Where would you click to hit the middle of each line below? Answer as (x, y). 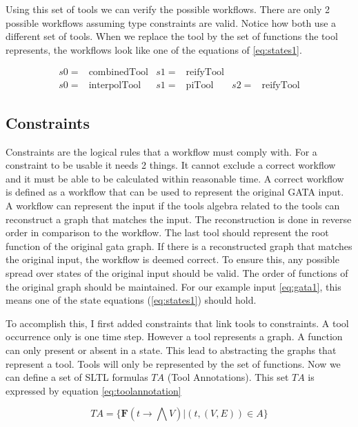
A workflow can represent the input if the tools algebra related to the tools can (173, 206)
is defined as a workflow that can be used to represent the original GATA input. (175, 192)
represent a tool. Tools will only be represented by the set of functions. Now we (173, 363)
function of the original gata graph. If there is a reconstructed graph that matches (179, 246)
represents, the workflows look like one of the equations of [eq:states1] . (154, 49)
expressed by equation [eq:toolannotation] (93, 390)
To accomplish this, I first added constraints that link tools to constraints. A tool (177, 323)
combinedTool (118, 73)
